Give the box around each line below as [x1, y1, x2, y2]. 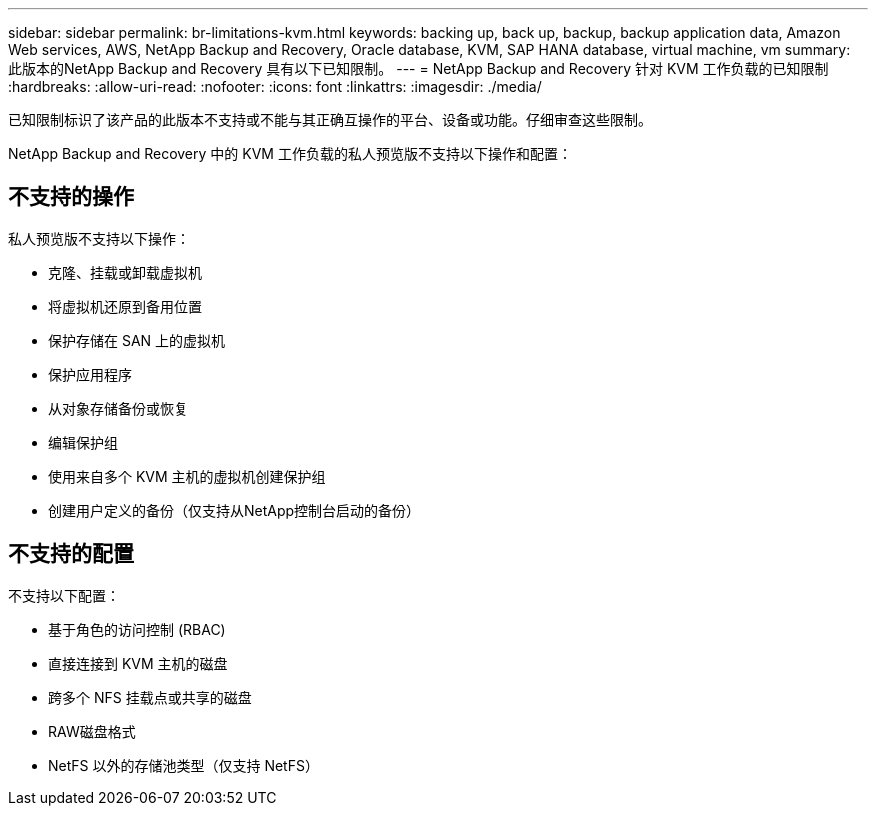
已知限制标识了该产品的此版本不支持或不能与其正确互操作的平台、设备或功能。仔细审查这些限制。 [8, 111, 652, 128]
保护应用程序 [48, 365, 132, 383]
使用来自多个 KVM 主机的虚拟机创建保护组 [48, 467, 326, 485]
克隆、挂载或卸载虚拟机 [48, 263, 202, 281]
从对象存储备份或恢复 [48, 399, 188, 417]
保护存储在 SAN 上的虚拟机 [48, 331, 226, 349]
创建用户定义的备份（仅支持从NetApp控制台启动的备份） [48, 501, 421, 519]
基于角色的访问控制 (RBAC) [48, 620, 226, 638]
